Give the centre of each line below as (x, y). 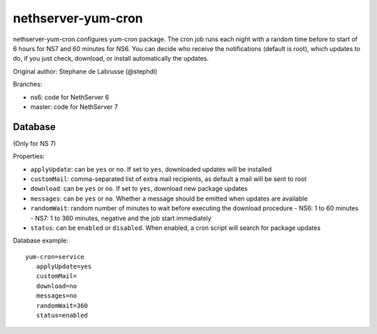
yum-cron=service (55, 256)
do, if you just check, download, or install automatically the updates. (111, 59)
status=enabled (62, 315)
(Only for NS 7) (35, 143)
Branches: (28, 85)
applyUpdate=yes (64, 267)
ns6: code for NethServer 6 (70, 97)
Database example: (41, 240)
